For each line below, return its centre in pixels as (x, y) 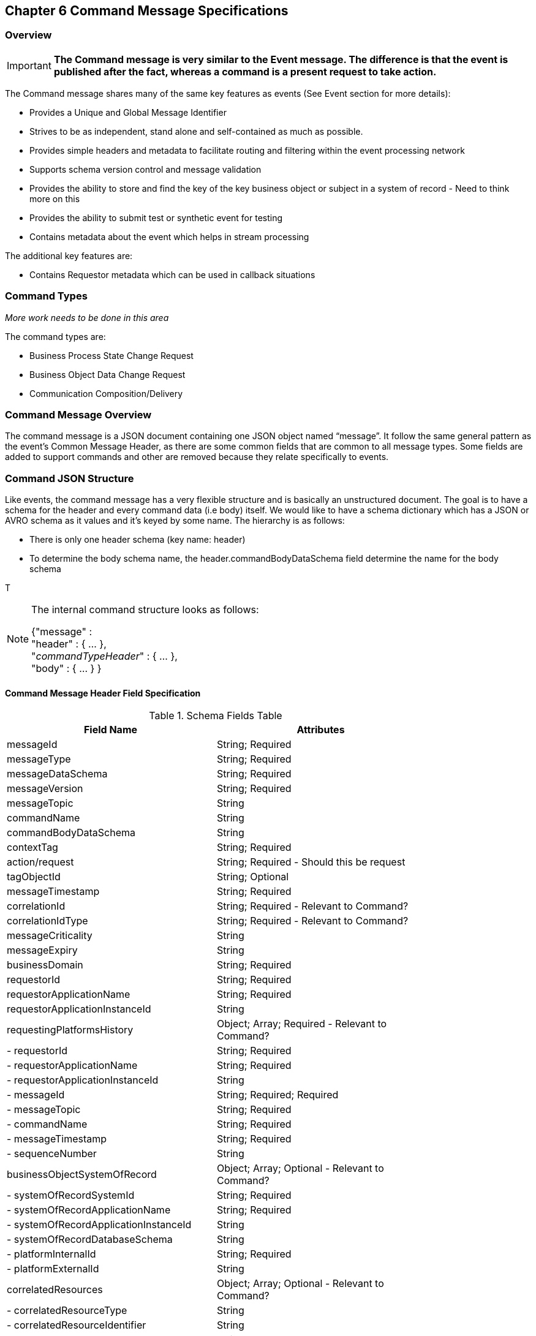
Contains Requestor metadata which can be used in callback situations (172, 274)
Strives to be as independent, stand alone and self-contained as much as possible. (196, 131)
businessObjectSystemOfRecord (82, 1175)
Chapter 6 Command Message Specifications (147, 11)
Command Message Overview (78, 414)
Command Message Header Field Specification (103, 693)
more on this (55, 198)
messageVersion (45, 789)
